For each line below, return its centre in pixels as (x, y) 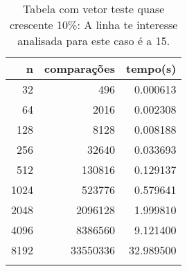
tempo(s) (151, 68)
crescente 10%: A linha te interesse (93, 25)
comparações (80, 68)
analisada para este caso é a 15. (94, 41)
